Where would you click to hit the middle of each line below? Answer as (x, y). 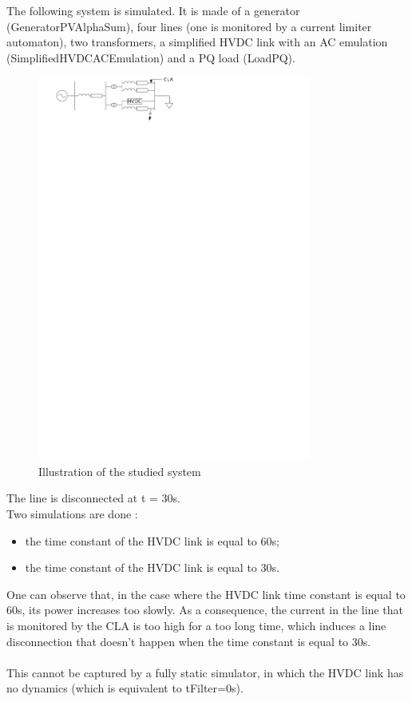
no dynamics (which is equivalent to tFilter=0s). (125, 688)
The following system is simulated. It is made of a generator (153, 10)
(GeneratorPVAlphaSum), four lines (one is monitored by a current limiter (189, 26)
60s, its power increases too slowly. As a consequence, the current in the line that (205, 610)
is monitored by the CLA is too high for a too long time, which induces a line (196, 626)
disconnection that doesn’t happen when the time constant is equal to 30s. (189, 641)
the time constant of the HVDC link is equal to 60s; (152, 540)
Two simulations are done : (72, 514)
